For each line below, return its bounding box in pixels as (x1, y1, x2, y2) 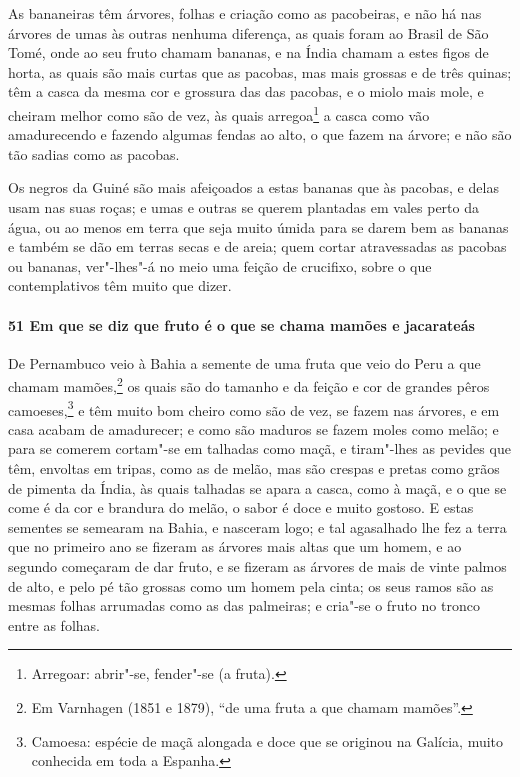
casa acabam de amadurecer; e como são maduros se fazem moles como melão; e (8, 418, 499, 439)
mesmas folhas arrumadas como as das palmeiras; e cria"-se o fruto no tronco (8, 595, 480, 616)
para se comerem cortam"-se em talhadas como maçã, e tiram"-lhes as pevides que (8, 438, 511, 459)
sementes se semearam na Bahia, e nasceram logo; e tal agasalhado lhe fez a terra (8, 516, 507, 537)
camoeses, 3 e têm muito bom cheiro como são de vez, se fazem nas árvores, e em (8, 396, 500, 420)
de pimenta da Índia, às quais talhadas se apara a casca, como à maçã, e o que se (8, 477, 507, 498)
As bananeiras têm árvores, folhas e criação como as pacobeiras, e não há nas (8, 3, 482, 23)
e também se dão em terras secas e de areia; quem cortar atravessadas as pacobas (8, 236, 507, 257)
